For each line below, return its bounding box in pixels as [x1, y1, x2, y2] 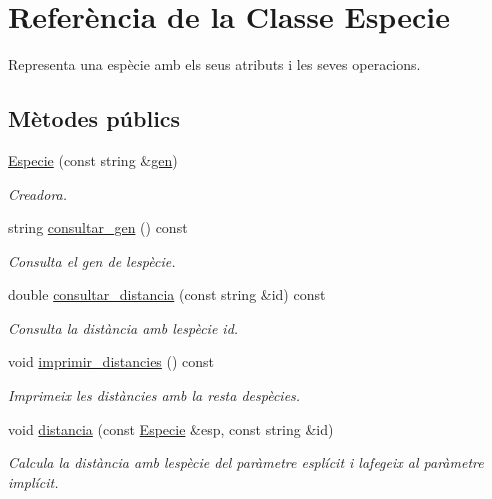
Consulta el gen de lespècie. [8, 250, 176, 271]
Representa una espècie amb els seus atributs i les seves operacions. [8, 54, 421, 75]
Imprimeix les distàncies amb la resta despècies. [8, 385, 301, 406]
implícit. [8, 471, 59, 492]
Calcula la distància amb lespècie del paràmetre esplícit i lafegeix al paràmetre [8, 452, 484, 473]
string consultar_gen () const [8, 217, 188, 238]
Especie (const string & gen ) [8, 149, 178, 170]
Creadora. [8, 183, 68, 204]
